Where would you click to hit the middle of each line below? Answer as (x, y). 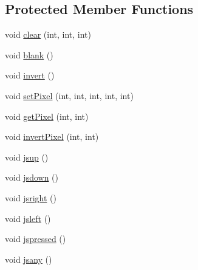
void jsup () (27, 157)
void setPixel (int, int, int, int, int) (69, 95)
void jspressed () (36, 239)
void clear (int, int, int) (48, 34)
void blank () (29, 54)
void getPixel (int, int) (47, 116)
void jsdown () (32, 177)
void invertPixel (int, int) (52, 137)
